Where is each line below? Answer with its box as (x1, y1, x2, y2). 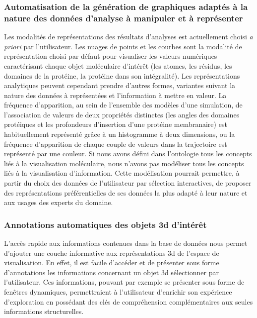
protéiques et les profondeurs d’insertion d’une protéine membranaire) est (4, 119, 227, 129)
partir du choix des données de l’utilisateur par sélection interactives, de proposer (4, 178, 252, 188)
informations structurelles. (4, 306, 84, 317)
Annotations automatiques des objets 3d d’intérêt (4, 218, 207, 230)
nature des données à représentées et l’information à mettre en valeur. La (4, 90, 227, 100)
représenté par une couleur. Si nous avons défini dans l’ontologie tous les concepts (4, 148, 252, 159)
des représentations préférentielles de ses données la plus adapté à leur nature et (4, 187, 248, 198)
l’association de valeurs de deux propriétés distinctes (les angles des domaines (4, 109, 240, 119)
